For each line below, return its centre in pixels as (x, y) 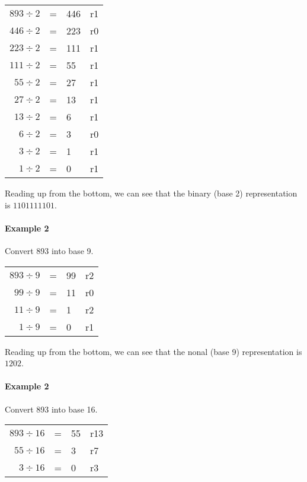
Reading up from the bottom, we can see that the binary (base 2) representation (151, 193)
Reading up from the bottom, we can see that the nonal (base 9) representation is (153, 351)
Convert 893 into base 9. (49, 250)
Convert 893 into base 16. (51, 409)
